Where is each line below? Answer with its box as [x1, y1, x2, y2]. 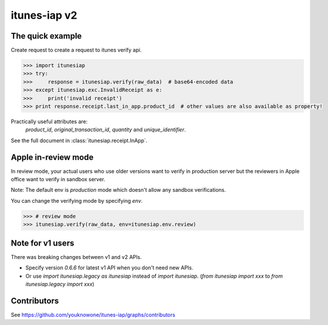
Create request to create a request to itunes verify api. [11, 47, 142, 54]
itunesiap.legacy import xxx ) [25, 281, 95, 288]
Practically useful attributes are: [11, 117, 88, 125]
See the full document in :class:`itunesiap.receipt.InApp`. [11, 137, 148, 144]
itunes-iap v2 [11, 9, 77, 22]
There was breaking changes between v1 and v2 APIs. [11, 253, 142, 260]
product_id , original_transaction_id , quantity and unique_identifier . [25, 126, 186, 133]
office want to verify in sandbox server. [11, 176, 105, 183]
